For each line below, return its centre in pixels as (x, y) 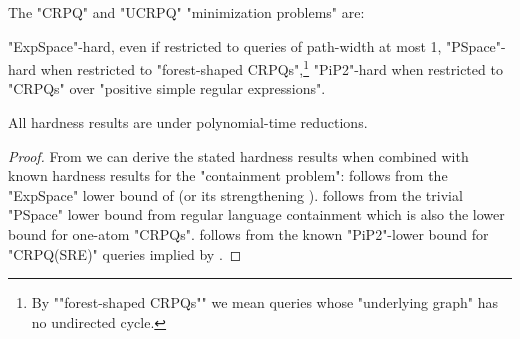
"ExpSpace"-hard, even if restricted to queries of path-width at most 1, (225, 45)
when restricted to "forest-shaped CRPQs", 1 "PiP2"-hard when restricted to (271, 67)
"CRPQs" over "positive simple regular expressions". (167, 88)
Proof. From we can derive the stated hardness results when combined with (238, 155)
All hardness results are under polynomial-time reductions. (188, 122)
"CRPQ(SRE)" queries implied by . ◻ (125, 253)
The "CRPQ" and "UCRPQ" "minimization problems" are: (186, 12)
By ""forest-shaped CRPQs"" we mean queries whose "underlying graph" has (265, 302)
